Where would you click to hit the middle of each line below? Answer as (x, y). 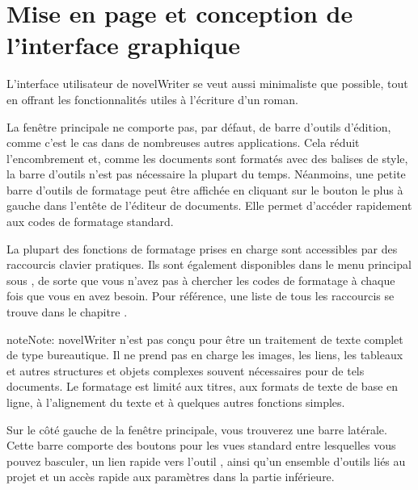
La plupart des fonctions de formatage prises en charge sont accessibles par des (202, 248)
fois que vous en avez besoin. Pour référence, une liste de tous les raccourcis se (201, 296)
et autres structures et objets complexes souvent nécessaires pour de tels (186, 370)
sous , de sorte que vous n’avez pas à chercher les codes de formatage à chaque (201, 280)
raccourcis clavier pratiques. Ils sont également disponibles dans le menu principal (209, 264)
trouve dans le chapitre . (67, 312)
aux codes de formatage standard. (90, 222)
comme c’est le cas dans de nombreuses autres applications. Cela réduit (183, 142)
